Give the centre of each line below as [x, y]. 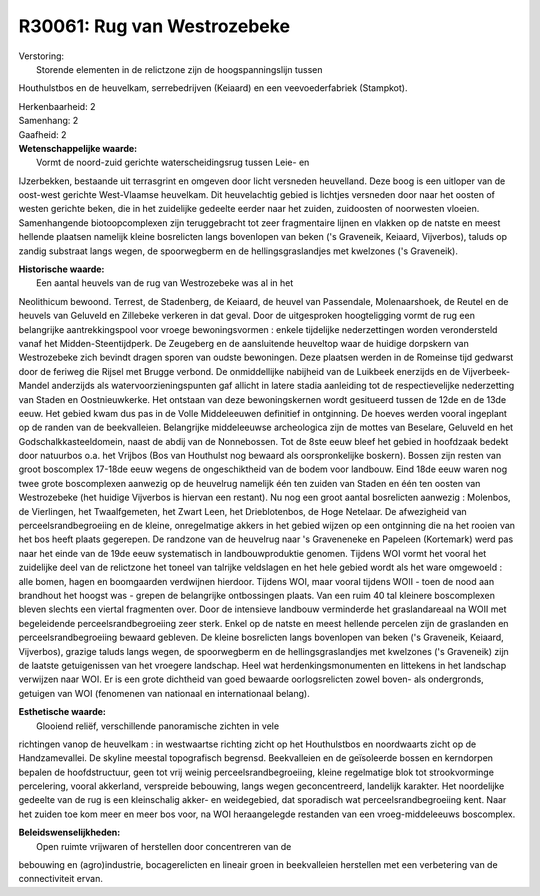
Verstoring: [41, 56]
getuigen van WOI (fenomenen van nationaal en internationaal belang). [164, 693]
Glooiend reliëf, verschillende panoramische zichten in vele [158, 726]
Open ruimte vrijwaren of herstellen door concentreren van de [164, 846]
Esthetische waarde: [62, 712]
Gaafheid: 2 [42, 134]
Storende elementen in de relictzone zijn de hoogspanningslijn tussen [179, 69]
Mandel [34, 386]
